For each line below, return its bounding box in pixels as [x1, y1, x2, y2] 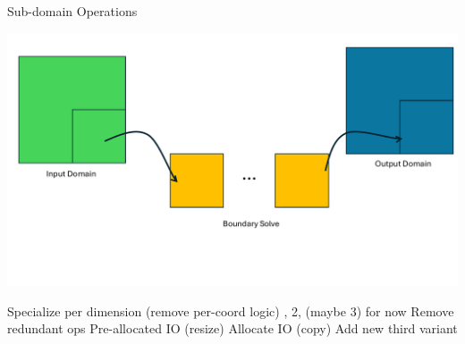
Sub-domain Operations [7, 2, 138, 20]
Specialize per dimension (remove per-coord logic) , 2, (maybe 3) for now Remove [7, 301, 454, 320]
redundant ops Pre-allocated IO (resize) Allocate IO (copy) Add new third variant [7, 319, 458, 338]
